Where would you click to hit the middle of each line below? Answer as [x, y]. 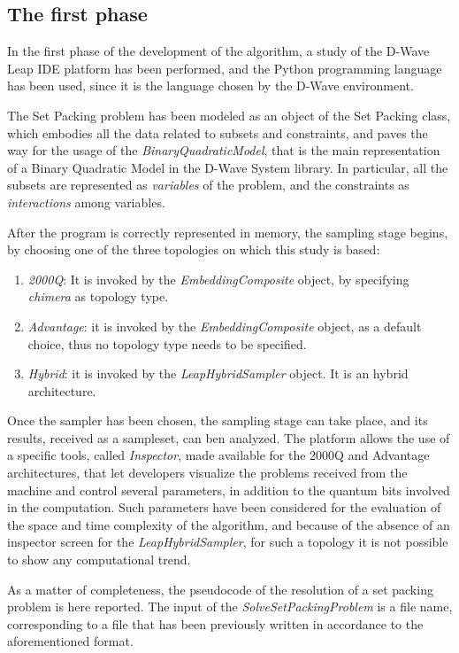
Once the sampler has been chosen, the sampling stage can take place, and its [218, 420]
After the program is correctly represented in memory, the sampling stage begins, [228, 232]
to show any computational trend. [99, 560]
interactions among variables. [86, 202]
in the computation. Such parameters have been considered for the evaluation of [224, 507]
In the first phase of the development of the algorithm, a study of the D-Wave [218, 51]
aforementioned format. [70, 641]
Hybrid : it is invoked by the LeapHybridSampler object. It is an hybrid [218, 373]
